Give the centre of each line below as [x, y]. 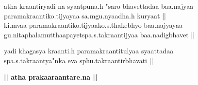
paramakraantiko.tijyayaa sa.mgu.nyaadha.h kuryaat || [85, 15]
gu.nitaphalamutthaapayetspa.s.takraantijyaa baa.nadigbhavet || [99, 34]
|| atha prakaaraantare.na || [51, 76]
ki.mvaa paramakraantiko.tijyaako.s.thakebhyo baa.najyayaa [93, 25]
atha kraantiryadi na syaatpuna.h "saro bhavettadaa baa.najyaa [99, 6]
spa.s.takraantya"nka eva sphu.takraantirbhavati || [79, 60]
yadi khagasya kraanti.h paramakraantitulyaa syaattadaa [89, 51]
